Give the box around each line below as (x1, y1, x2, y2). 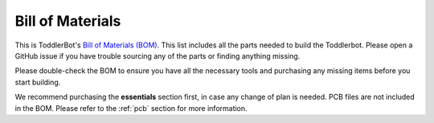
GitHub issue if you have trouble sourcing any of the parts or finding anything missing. (14, 51, 301, 60)
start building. (14, 77, 61, 87)
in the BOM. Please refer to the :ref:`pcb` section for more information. (14, 103, 248, 113)
